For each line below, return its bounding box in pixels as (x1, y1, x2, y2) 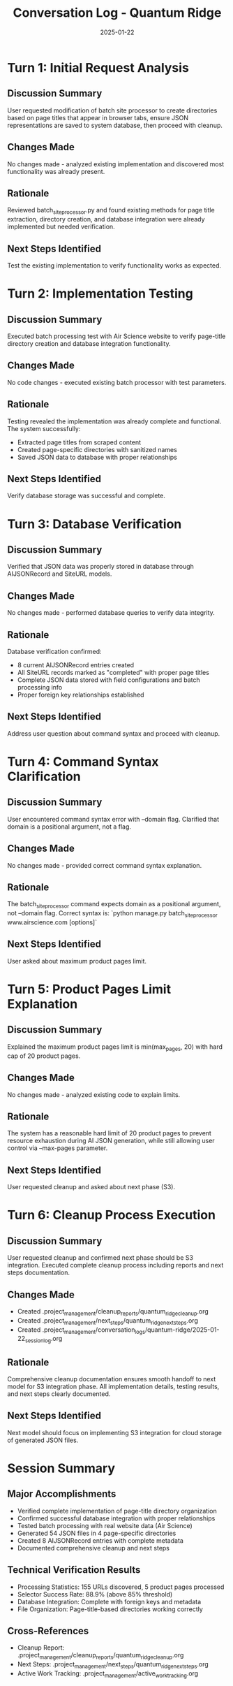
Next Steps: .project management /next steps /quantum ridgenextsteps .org (17, 1660, 209, 1670)
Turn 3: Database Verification (7, 516, 182, 532)
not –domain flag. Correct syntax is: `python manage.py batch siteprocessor (7, 909, 218, 920)
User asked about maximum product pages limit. (7, 957, 147, 965)
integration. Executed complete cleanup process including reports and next (7, 1261, 224, 1270)
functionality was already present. (7, 167, 105, 175)
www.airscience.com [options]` (7, 918, 98, 926)
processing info (17, 683, 63, 692)
